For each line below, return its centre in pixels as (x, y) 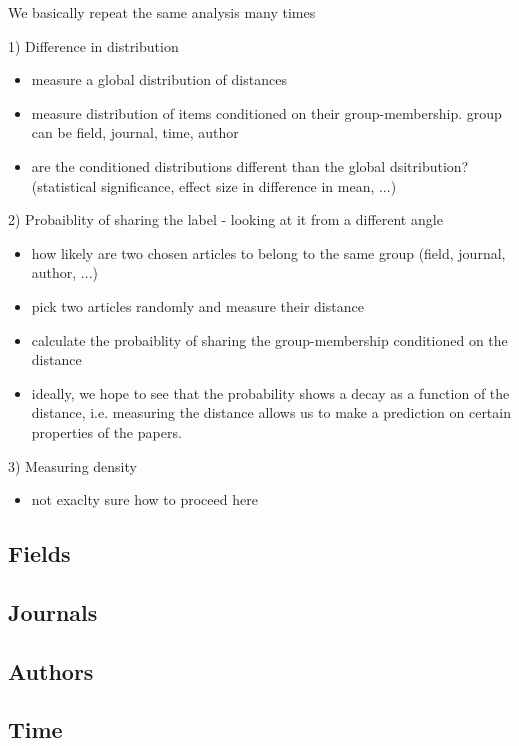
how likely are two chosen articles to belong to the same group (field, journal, (268, 252)
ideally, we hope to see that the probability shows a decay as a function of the (270, 392)
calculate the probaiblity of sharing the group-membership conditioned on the (269, 339)
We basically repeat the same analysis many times (162, 12)
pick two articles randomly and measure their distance (197, 305)
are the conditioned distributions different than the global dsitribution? (250, 165)
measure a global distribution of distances (159, 79)
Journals (53, 611)
